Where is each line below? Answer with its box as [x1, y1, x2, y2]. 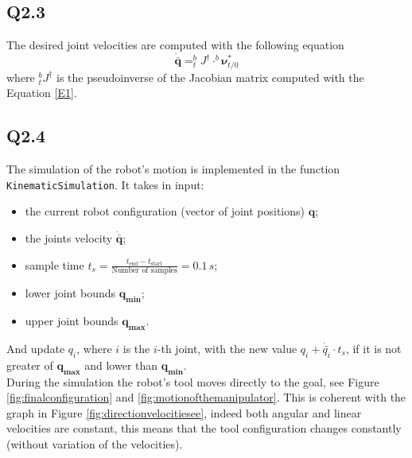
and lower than [84, 356, 158, 373]
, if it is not [345, 340, 402, 356]
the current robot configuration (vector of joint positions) [25, 203, 305, 219]
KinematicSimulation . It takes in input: [6, 176, 204, 192]
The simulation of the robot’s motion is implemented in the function [6, 161, 340, 177]
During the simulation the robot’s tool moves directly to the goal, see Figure [6, 373, 379, 390]
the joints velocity [25, 229, 113, 246]
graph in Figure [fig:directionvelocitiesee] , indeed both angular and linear [6, 404, 362, 421]
